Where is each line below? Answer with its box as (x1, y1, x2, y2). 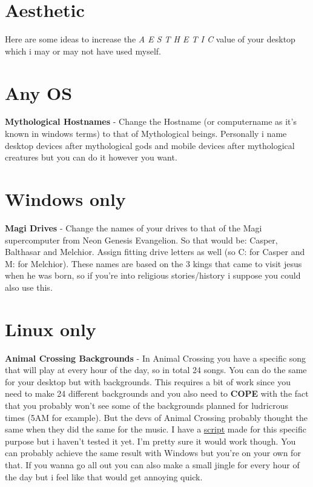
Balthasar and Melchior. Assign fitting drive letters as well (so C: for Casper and (5, 245, 305, 258)
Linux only (5, 316, 96, 341)
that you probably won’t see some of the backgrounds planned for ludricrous (5, 399, 288, 411)
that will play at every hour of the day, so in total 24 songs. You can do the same (5, 363, 307, 376)
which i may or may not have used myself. (5, 44, 161, 57)
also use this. (5, 280, 53, 293)
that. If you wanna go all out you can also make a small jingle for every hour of (5, 458, 300, 471)
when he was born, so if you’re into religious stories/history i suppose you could (5, 269, 301, 282)
